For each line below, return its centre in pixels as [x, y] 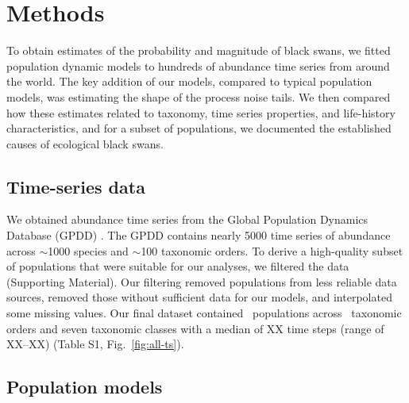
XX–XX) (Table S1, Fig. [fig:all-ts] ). [95, 344]
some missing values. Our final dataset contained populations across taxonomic [204, 313]
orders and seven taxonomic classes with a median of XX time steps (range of [195, 328]
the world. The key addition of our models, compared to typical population [189, 81]
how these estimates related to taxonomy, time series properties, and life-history [201, 112]
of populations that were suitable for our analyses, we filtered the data [178, 266]
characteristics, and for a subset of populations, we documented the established [199, 128]
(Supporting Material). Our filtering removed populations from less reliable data [202, 281]
